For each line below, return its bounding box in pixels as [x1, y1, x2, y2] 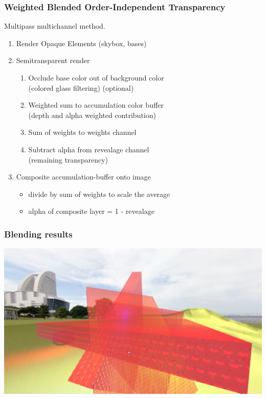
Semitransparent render [16, 55, 90, 66]
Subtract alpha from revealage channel [28, 144, 149, 154]
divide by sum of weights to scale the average [28, 188, 170, 199]
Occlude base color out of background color [28, 72, 164, 83]
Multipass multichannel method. [4, 21, 105, 31]
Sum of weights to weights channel [28, 127, 137, 137]
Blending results [4, 227, 73, 240]
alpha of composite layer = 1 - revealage [28, 206, 154, 216]
